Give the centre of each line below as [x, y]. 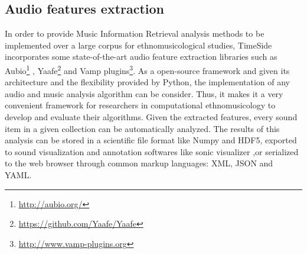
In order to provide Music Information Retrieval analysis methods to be [135, 33]
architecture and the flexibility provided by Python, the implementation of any [147, 82]
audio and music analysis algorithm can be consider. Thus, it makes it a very [144, 93]
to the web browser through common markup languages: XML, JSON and [139, 163]
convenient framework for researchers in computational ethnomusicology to [140, 105]
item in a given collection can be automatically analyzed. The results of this [142, 128]
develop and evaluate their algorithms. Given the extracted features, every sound [151, 117]
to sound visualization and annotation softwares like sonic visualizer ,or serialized [152, 151]
